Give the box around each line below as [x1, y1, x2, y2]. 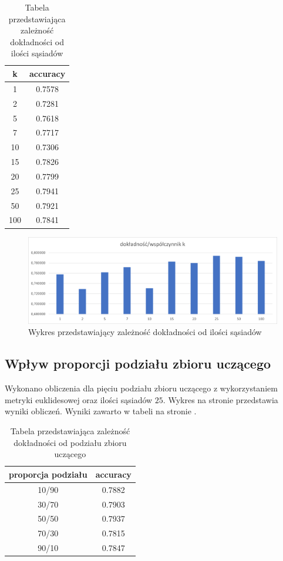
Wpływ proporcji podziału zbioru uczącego [5, 354, 271, 373]
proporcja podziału [9, 468, 87, 480]
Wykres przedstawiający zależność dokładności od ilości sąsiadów [28, 326, 262, 338]
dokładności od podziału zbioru [14, 436, 127, 448]
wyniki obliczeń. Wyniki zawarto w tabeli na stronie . [5, 405, 197, 417]
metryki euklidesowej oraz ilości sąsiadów [5, 393, 153, 405]
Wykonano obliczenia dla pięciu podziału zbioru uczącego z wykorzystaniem [5, 382, 278, 394]
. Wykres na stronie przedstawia [163, 393, 278, 405]
